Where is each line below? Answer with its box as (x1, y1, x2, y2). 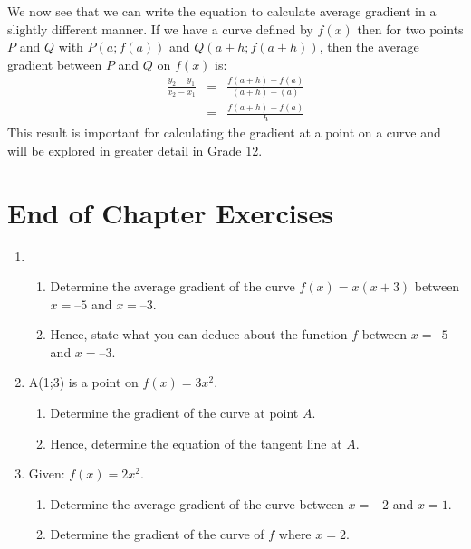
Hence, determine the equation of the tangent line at (50, 433, 342, 452)
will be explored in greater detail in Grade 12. (7, 140, 263, 159)
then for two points (357, 19, 464, 38)
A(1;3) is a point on (28, 373, 139, 392)
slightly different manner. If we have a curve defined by (7, 19, 313, 38)
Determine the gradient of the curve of (50, 525, 264, 544)
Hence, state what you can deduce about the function (50, 325, 348, 344)
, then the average (319, 37, 419, 56)
